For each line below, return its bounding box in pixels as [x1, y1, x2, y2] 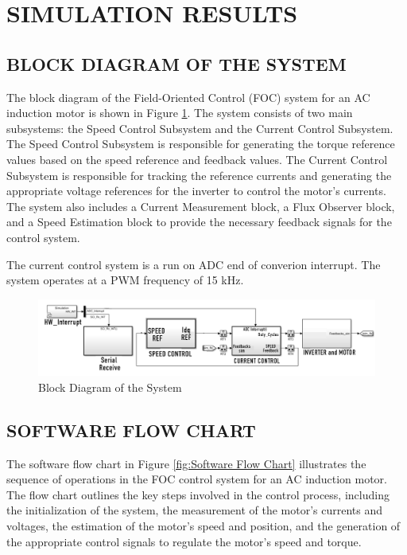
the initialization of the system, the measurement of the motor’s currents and [6, 502, 383, 518]
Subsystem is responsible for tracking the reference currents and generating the [6, 166, 392, 183]
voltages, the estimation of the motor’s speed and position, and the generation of [6, 517, 401, 534]
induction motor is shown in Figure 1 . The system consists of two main [6, 104, 353, 121]
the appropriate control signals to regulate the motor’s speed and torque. [6, 533, 362, 549]
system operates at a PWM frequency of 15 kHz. [6, 272, 244, 288]
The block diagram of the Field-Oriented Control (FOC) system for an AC [6, 88, 370, 105]
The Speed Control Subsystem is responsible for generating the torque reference [6, 135, 395, 152]
